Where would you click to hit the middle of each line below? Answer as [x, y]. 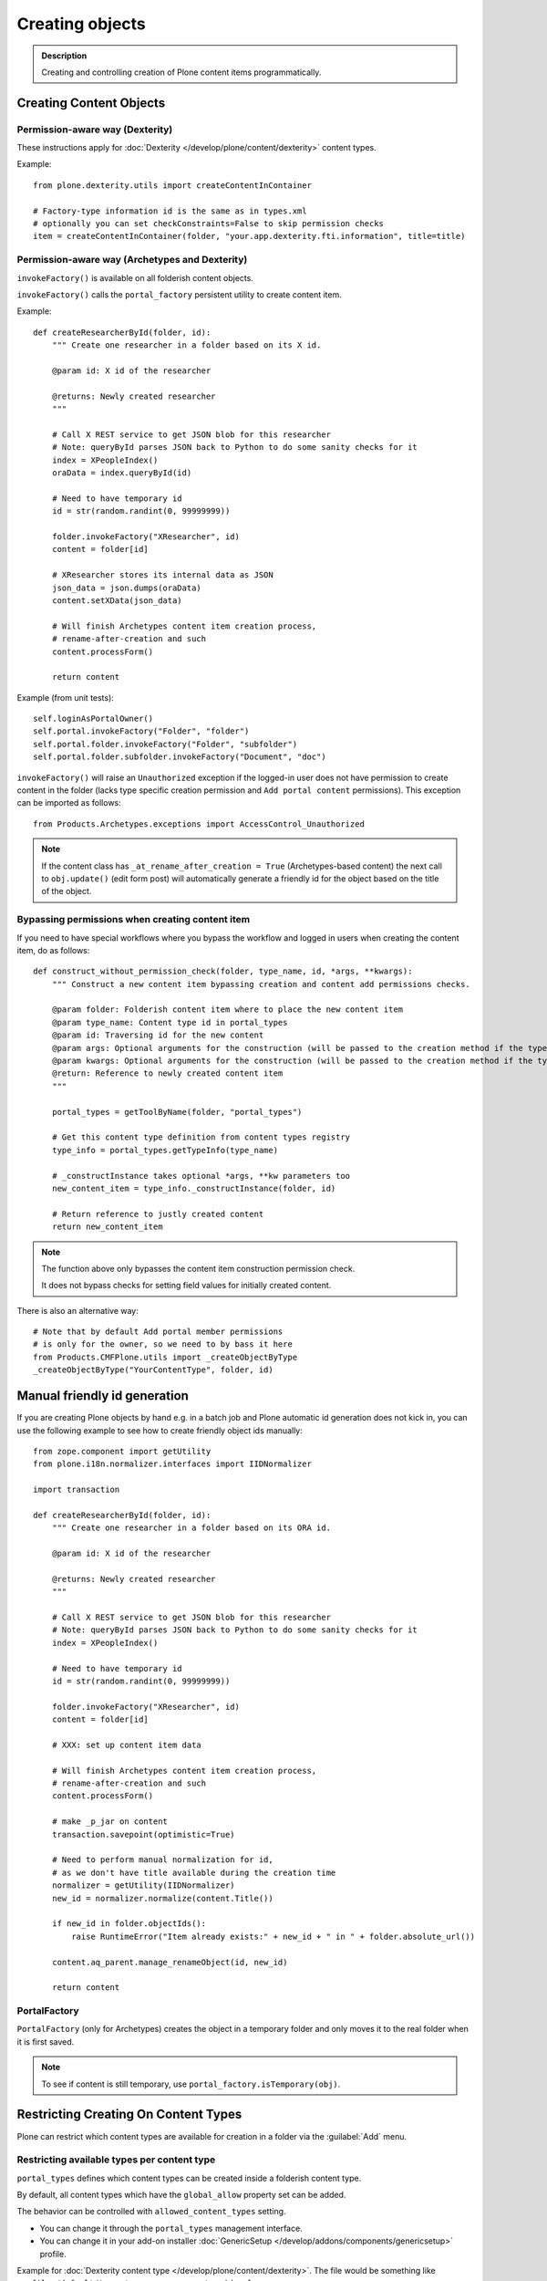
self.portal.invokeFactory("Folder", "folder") [141, 731]
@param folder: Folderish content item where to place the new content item [227, 1010]
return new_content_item [107, 1227]
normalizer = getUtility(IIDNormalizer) [144, 1885]
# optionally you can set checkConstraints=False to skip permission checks [209, 224]
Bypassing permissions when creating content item [134, 920]
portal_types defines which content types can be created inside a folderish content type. [189, 2178]
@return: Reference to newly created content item [167, 1073]
